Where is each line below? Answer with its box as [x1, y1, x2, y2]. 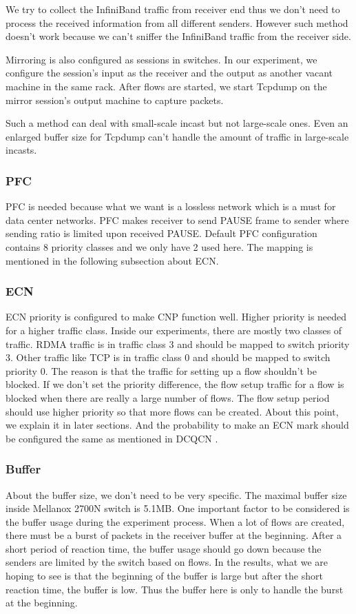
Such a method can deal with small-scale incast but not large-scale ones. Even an [6, 116, 348, 130]
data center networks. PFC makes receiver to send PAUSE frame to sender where [6, 212, 349, 227]
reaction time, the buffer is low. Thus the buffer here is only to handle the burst [6, 582, 344, 596]
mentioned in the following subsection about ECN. [6, 253, 219, 267]
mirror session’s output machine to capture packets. [6, 92, 224, 107]
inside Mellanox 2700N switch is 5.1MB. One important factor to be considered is [6, 501, 350, 515]
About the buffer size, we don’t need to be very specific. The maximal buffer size [6, 487, 347, 502]
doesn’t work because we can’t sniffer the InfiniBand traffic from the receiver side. [6, 29, 351, 43]
